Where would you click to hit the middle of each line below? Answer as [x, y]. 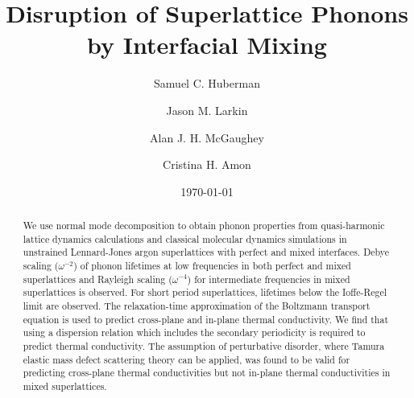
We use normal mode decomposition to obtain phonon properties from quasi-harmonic [204, 226]
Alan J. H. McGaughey [207, 137]
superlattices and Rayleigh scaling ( [97, 279]
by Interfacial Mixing [207, 45]
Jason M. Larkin [207, 110]
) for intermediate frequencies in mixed [269, 279]
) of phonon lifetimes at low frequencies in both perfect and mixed [212, 266]
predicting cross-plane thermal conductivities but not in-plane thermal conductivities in [207, 373]
